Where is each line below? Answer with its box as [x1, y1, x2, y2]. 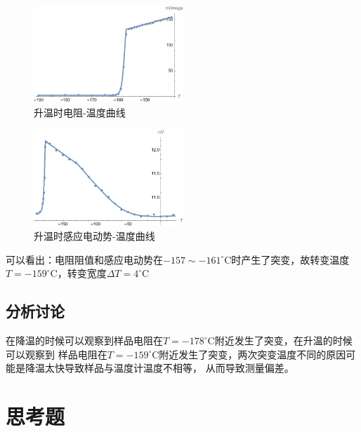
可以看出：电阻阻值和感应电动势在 [6, 252, 163, 266]
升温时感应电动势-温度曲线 [34, 229, 155, 243]
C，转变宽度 [50, 266, 107, 281]
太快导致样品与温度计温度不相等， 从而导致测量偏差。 [44, 360, 294, 375]
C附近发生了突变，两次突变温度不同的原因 [152, 346, 346, 361]
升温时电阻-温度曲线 [34, 105, 126, 120]
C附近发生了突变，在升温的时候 [207, 333, 353, 348]
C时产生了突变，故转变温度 [224, 252, 350, 266]
